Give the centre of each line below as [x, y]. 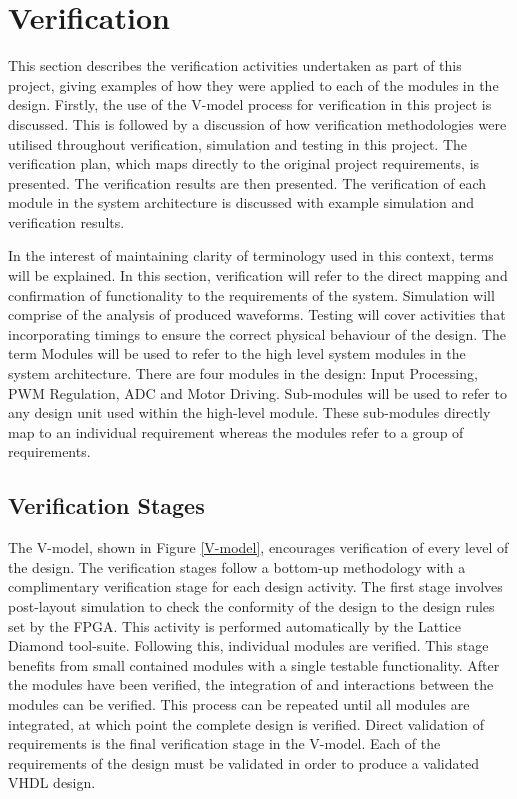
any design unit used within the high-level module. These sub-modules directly [249, 412]
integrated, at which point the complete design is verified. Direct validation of [246, 723]
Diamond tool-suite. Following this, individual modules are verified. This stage [248, 645]
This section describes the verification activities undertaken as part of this [235, 65]
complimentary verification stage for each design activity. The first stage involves [255, 586]
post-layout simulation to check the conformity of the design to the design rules [251, 605]
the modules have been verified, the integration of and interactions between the [251, 684]
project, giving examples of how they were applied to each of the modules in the [253, 84]
